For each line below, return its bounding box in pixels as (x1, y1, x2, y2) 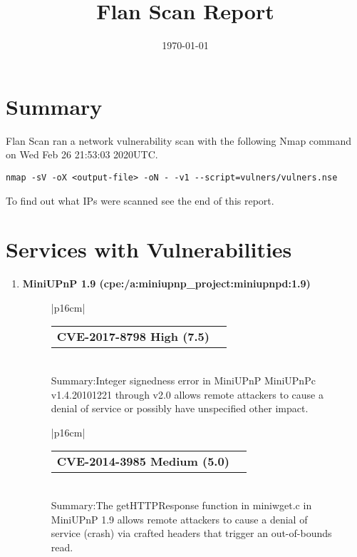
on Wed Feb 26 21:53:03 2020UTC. (6, 147, 158, 162)
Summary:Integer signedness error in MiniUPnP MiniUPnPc (51, 373, 316, 387)
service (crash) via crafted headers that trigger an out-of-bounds (51, 526, 332, 541)
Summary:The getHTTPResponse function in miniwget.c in (51, 497, 312, 512)
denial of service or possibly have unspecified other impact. (51, 401, 309, 416)
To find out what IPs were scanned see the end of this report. (6, 193, 274, 208)
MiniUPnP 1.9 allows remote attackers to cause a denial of (51, 511, 308, 526)
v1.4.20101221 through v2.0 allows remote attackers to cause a (51, 387, 324, 402)
